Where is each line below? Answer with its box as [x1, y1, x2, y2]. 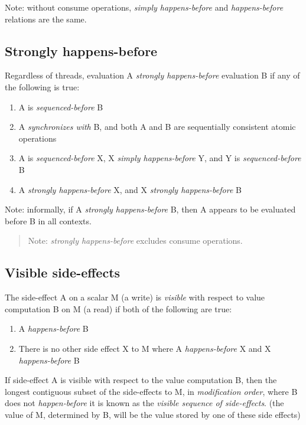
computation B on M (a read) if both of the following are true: [5, 302, 232, 315]
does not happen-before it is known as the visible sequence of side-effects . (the [5, 397, 284, 409]
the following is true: [5, 80, 80, 93]
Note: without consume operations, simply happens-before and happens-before [5, 1, 284, 13]
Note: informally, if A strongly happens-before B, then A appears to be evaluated [5, 203, 296, 215]
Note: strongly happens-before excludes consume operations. [28, 234, 243, 247]
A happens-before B [18, 322, 89, 335]
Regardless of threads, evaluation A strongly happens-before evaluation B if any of [5, 69, 300, 81]
